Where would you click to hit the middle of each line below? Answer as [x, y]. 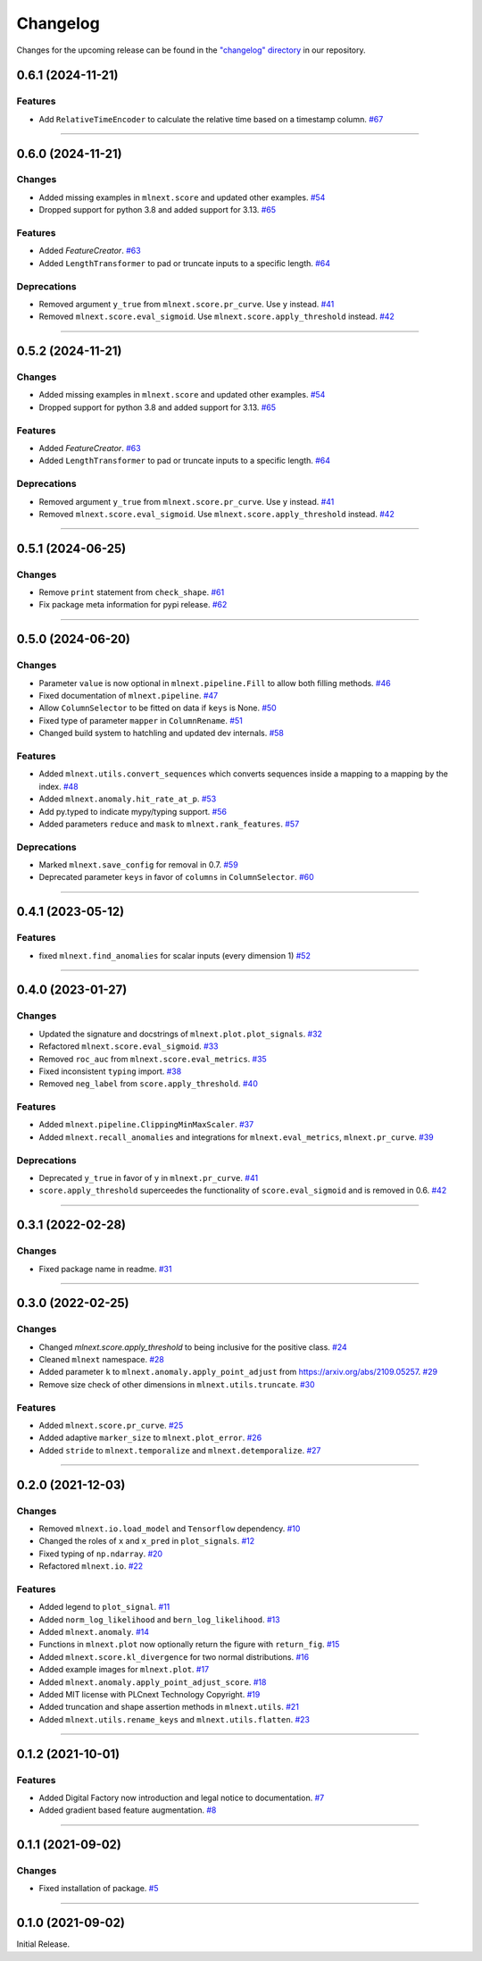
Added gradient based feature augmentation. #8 [128, 1810]
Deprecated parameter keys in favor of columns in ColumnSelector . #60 [176, 877]
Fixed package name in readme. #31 [105, 1269]
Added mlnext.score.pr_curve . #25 [111, 1425]
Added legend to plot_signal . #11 [104, 1607]
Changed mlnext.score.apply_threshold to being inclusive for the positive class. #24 [193, 1347]
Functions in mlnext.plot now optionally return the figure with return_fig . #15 [189, 1645]
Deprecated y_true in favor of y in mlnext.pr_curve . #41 [149, 1177]
